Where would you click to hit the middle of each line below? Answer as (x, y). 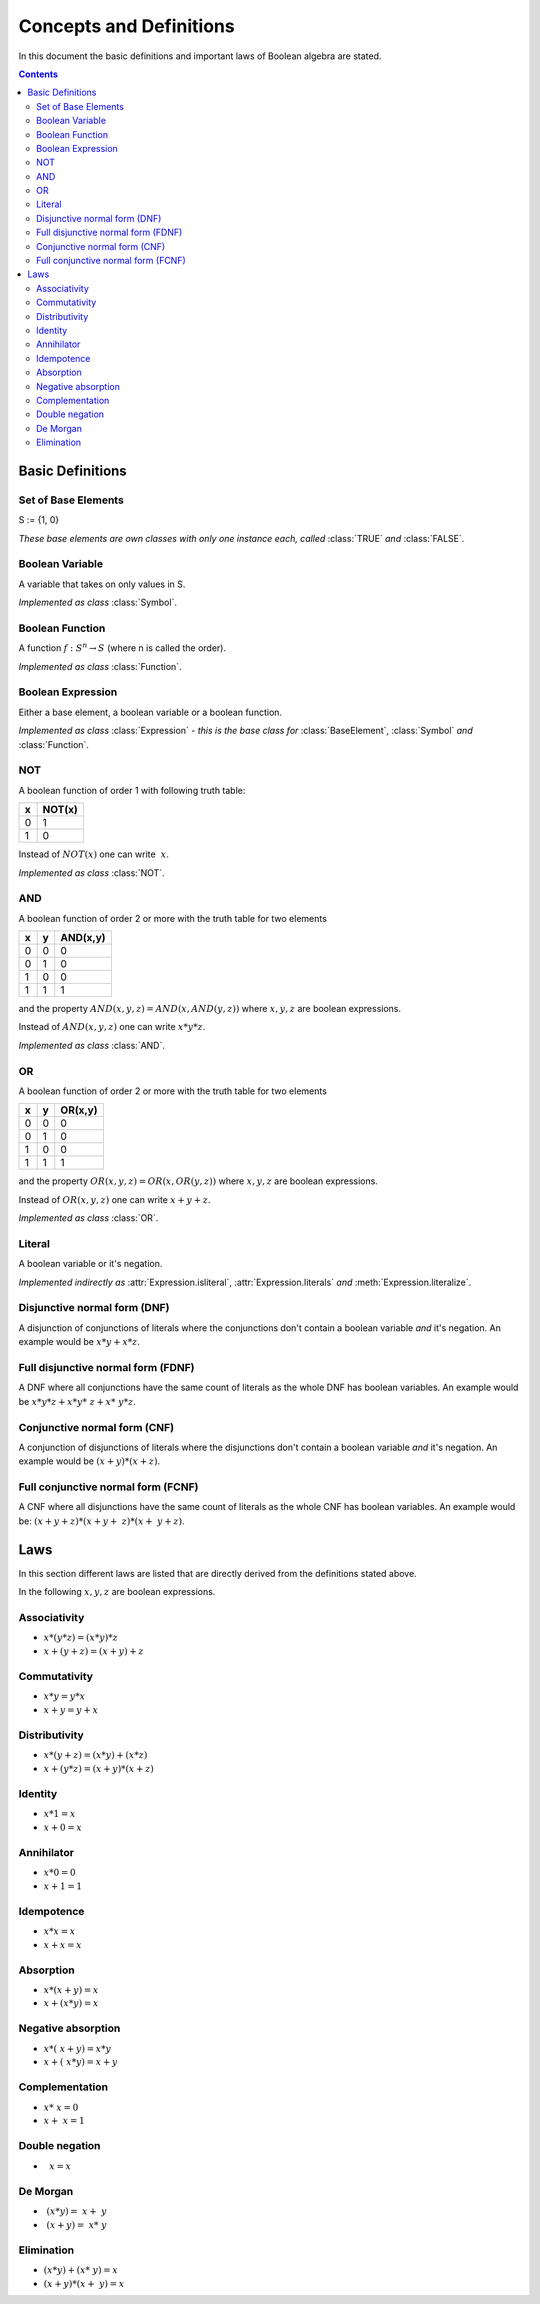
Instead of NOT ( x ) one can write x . (94, 854)
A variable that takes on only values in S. (102, 584)
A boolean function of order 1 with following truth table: (132, 790)
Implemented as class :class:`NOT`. (91, 872)
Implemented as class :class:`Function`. (100, 666)
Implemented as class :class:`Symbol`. (97, 602)
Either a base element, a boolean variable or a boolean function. (150, 712)
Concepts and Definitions (126, 26)
